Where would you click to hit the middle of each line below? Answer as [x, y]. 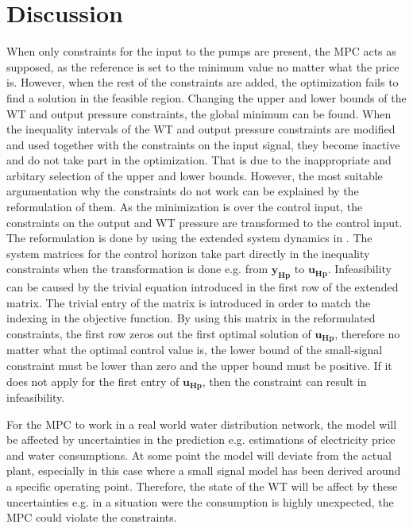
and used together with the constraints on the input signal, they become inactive [203, 144]
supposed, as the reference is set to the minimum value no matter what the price [203, 66]
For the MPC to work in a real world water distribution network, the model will [202, 424]
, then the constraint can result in [284, 381]
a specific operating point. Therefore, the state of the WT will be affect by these [202, 486]
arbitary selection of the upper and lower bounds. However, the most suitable [195, 175]
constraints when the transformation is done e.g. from [137, 269]
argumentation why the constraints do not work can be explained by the [183, 191]
